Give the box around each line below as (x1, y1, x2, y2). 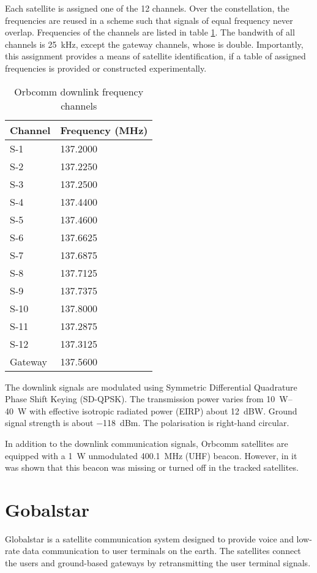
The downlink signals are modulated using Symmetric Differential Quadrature (5, 380, 297, 393)
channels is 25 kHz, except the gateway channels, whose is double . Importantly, (5, 37, 304, 50)
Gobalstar (5, 496, 90, 522)
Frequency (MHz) (60, 122, 148, 137)
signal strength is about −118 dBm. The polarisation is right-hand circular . (5, 416, 289, 429)
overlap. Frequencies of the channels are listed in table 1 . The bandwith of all (5, 26, 295, 39)
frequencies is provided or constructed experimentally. (5, 61, 207, 74)
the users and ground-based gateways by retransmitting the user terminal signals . (5, 556, 311, 569)
